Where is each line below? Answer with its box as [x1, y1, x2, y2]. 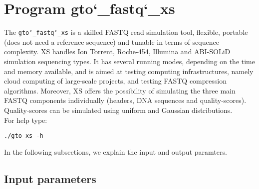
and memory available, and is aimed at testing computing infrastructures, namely [4, 66, 254, 76]
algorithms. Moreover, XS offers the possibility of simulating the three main [4, 85, 236, 95]
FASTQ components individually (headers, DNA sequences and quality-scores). [4, 95, 247, 105]
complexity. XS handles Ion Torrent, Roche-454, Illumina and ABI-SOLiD [4, 46, 231, 57]
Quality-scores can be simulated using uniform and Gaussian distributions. [4, 104, 233, 115]
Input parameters [4, 171, 96, 186]
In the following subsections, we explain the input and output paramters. [4, 146, 227, 157]
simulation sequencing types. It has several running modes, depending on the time [4, 56, 255, 66]
